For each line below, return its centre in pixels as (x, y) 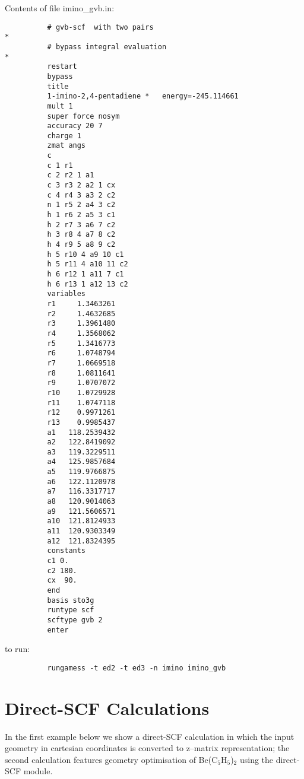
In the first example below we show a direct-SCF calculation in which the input (150, 736)
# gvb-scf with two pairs (100, 27)
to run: (18, 649)
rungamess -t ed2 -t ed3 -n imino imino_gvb (137, 668)
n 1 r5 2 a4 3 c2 (81, 205)
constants (66, 551)
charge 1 (64, 136)
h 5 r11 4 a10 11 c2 (88, 264)
